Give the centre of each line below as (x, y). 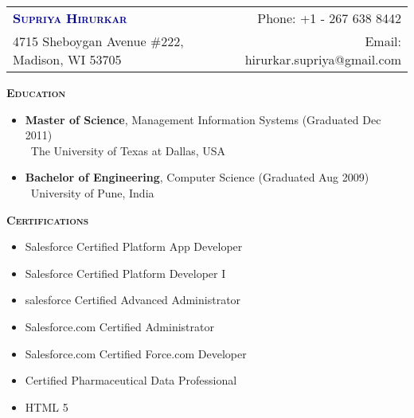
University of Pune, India (92, 192)
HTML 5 (47, 406)
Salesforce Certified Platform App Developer (134, 246)
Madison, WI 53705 (67, 59)
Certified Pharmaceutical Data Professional (131, 380)
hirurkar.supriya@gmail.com (323, 59)
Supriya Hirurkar (70, 18)
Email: (383, 41)
